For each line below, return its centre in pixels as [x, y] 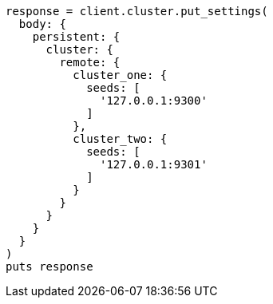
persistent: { [76, 37]
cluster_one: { [120, 75]
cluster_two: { [120, 139]
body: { [42, 24]
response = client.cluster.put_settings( [137, 11]
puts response [49, 266]
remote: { [90, 62]
